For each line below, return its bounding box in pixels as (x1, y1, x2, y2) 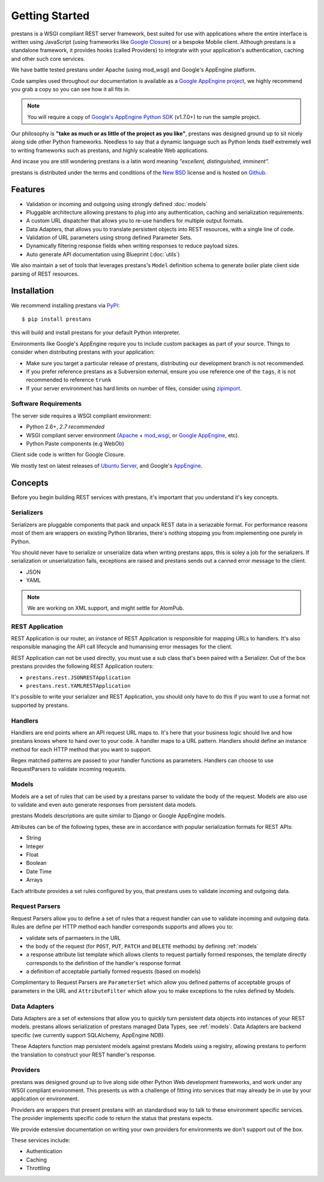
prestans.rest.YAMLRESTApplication (26, 682, 131, 689)
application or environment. (11, 1095, 79, 1102)
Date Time (26, 868, 52, 875)
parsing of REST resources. (11, 270, 79, 277)
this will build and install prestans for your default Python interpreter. (11, 329, 181, 336)
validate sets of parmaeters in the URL (26, 934, 121, 941)
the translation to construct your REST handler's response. (11, 1051, 156, 1058)
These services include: (11, 1137, 70, 1144)
